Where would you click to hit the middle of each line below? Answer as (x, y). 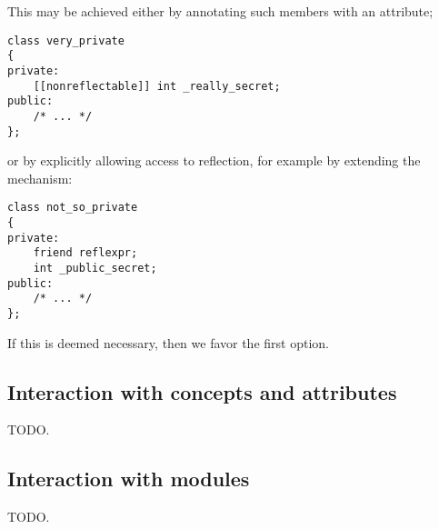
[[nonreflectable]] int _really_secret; (157, 86)
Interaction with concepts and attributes (202, 391)
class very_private (66, 40)
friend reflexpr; (85, 253)
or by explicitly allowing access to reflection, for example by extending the (214, 160)
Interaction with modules (129, 479)
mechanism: (40, 178)
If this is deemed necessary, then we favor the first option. (168, 342)
